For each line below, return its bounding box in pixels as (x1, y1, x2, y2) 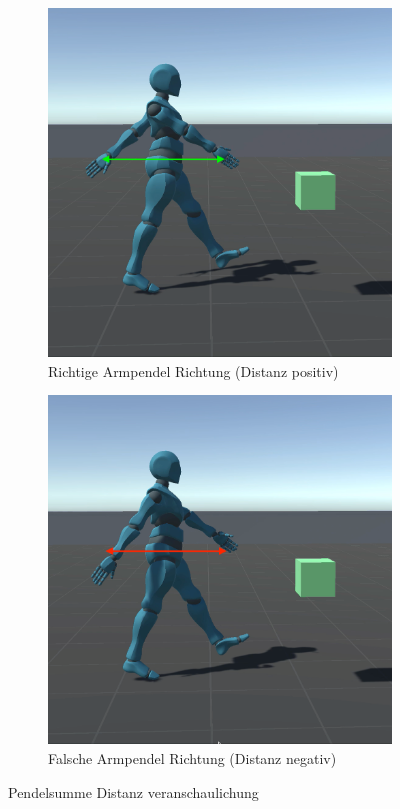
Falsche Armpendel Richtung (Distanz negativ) (48, 748, 337, 768)
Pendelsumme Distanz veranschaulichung (8, 781, 259, 802)
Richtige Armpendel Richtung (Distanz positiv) (48, 360, 339, 381)
